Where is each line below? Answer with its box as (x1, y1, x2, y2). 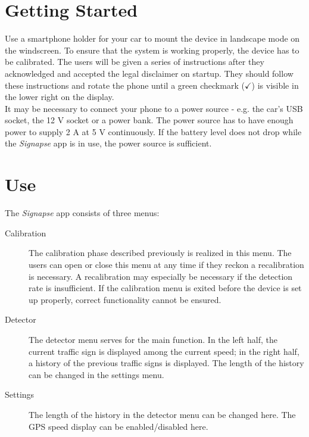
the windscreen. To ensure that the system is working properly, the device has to (5, 43, 299, 56)
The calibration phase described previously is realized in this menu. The (29, 246, 292, 259)
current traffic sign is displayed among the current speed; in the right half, (29, 345, 299, 357)
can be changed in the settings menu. (29, 368, 164, 380)
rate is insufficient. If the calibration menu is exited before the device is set (29, 282, 302, 294)
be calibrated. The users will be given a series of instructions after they (5, 55, 264, 68)
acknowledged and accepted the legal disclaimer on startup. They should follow (5, 67, 294, 79)
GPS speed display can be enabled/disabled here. (29, 420, 208, 432)
